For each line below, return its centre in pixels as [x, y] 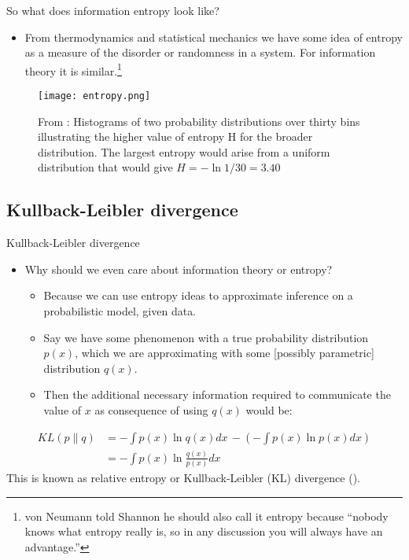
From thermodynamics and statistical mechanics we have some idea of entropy [214, 37]
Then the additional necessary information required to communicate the [217, 394]
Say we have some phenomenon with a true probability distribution [206, 337]
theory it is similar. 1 [73, 69]
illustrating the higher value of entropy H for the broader [175, 136]
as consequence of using [151, 410]
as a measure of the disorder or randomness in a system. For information [200, 52]
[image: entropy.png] [94, 96]
